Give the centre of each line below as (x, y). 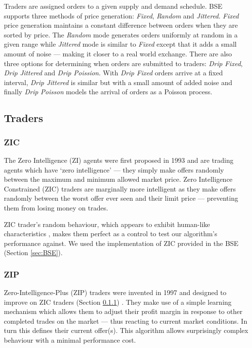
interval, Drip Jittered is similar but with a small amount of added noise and (118, 82)
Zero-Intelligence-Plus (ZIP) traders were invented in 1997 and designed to (115, 292)
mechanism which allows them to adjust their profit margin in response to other (123, 311)
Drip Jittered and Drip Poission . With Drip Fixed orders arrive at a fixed (113, 73)
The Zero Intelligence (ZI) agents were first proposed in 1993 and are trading (119, 160)
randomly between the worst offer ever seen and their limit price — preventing (121, 198)
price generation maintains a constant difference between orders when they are (121, 25)
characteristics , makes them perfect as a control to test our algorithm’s (111, 234)
